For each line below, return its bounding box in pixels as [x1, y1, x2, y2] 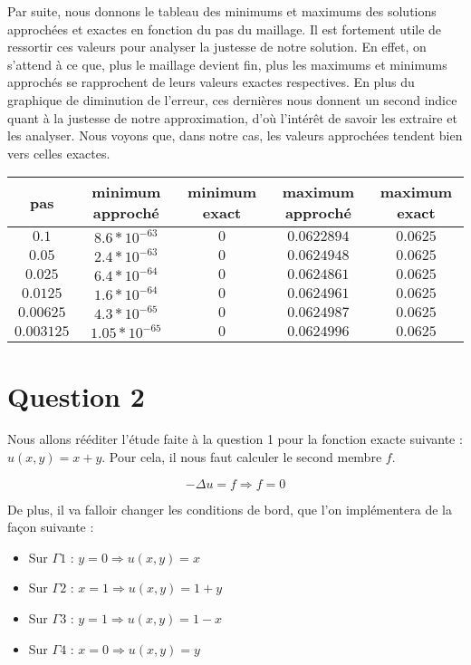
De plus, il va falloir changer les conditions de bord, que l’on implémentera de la [7, 499, 452, 518]
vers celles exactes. [7, 143, 111, 162]
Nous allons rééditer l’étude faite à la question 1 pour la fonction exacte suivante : [7, 429, 463, 448]
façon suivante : [7, 517, 94, 536]
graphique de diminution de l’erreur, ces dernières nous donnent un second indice [7, 90, 457, 109]
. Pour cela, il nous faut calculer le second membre [101, 448, 382, 467]
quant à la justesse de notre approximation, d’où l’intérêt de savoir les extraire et [7, 108, 457, 127]
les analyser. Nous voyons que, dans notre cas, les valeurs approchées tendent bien [7, 126, 463, 145]
